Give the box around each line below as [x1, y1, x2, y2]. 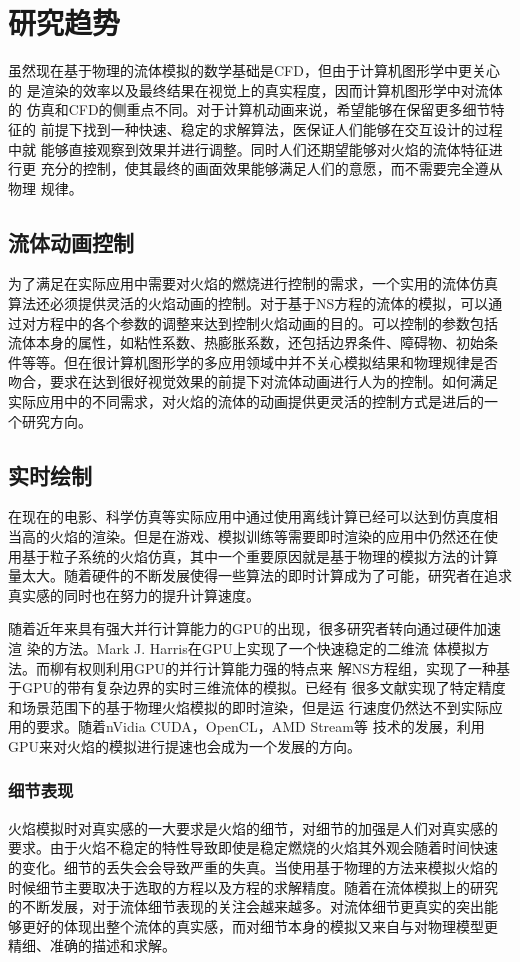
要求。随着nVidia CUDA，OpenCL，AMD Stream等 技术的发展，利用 [35, 716, 485, 737]
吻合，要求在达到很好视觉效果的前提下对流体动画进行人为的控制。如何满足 [8, 371, 498, 392]
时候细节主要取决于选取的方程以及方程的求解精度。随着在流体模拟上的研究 [8, 876, 498, 897]
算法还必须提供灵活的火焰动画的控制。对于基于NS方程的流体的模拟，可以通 [8, 293, 503, 314]
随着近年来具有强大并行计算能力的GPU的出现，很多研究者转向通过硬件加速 [8, 618, 502, 639]
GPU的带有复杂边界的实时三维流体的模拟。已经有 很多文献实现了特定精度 [21, 677, 506, 698]
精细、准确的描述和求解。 [8, 935, 176, 956]
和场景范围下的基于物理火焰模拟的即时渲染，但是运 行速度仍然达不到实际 [8, 696, 489, 717]
